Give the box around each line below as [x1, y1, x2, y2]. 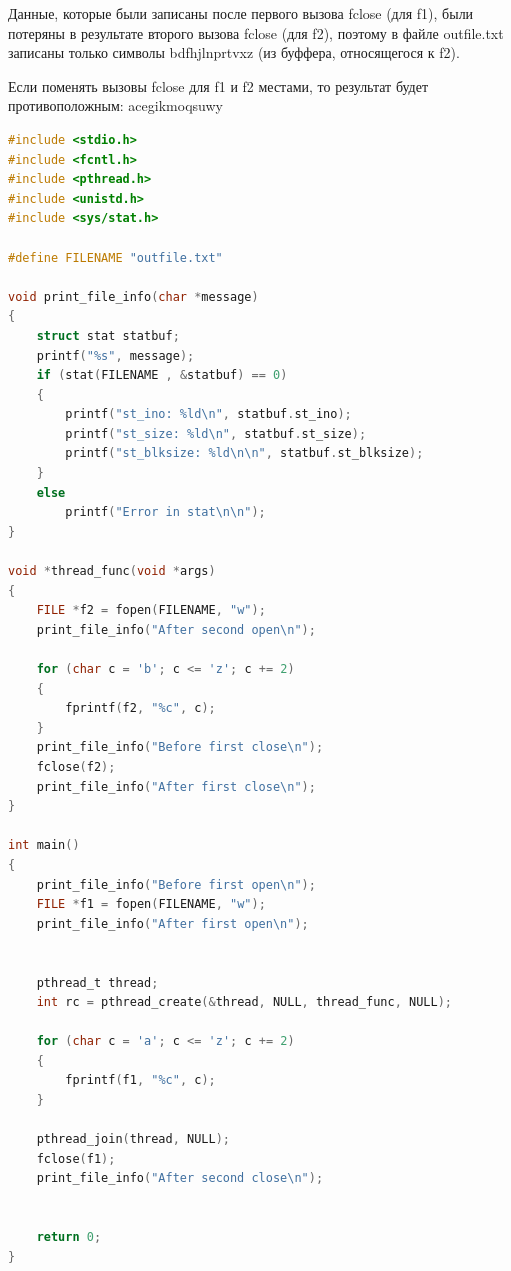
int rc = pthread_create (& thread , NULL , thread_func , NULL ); [36, 995, 452, 1010]
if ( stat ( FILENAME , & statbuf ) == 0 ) [36, 368, 288, 383]
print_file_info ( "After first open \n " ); [36, 916, 309, 931]
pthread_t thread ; [36, 975, 159, 990]
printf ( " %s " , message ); [36, 348, 195, 363]
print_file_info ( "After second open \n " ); [36, 622, 316, 637]
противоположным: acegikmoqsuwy [8, 95, 223, 116]
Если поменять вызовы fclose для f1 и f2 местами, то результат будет [8, 75, 429, 96]
